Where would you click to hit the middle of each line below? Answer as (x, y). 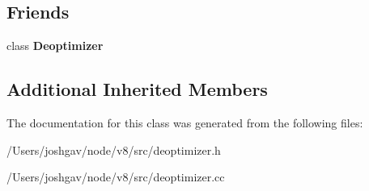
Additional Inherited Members (137, 89)
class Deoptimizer (55, 46)
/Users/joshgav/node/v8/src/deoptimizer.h (114, 149)
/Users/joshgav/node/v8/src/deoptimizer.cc (116, 177)
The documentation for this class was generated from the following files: (185, 122)
